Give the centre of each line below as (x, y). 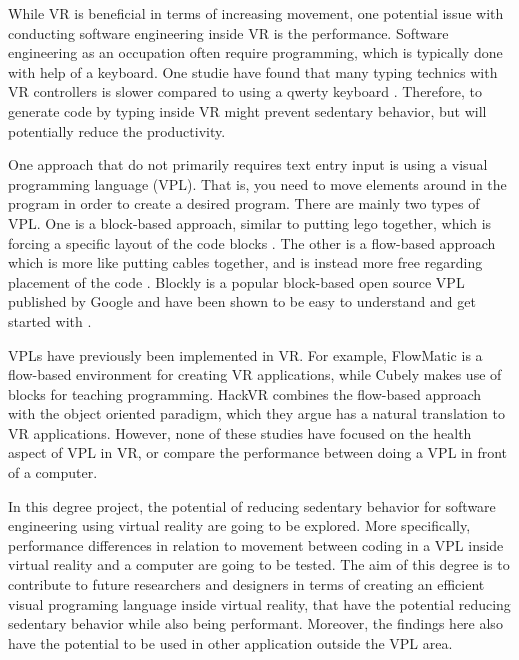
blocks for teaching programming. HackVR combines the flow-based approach (245, 393)
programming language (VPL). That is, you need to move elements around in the (257, 183)
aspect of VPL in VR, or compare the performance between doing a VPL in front (258, 452)
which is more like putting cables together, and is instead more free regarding (245, 262)
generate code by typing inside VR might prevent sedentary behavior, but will (247, 110)
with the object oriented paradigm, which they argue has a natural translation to (256, 413)
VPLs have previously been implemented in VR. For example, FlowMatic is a (245, 354)
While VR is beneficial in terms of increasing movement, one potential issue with (256, 13)
